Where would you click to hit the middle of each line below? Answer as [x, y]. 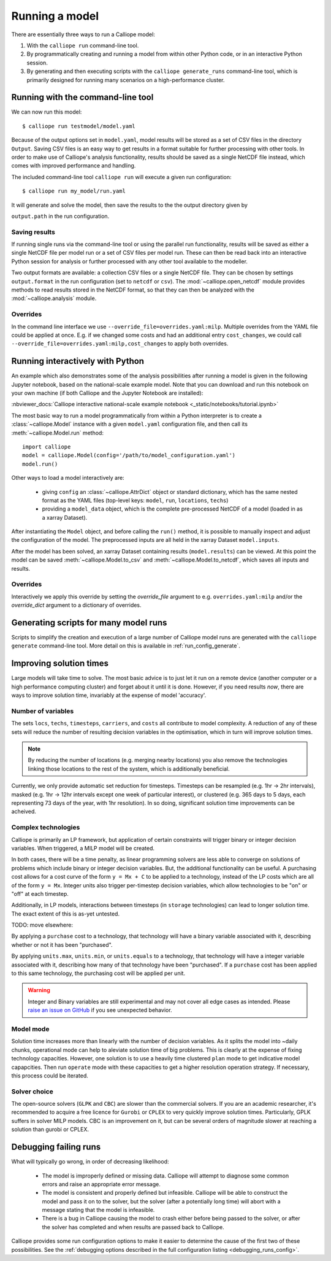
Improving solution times [60, 664]
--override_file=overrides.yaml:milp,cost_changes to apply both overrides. [120, 344]
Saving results [33, 232]
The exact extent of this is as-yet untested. [65, 914]
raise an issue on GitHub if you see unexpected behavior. [100, 1010]
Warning [39, 990]
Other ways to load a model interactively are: [68, 478]
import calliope [47, 447]
